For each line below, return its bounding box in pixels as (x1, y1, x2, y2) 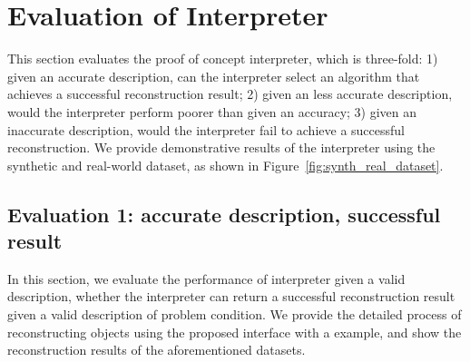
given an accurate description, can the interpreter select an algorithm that (7, 66, 420, 85)
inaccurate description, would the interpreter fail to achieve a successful (7, 120, 405, 139)
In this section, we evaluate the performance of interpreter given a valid (7, 269, 406, 288)
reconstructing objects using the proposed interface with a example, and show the (7, 322, 462, 341)
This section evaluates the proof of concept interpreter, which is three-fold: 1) (7, 49, 438, 68)
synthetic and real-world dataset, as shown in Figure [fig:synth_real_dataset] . (7, 155, 444, 174)
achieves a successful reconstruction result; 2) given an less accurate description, (7, 84, 453, 103)
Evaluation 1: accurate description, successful (7, 200, 441, 228)
